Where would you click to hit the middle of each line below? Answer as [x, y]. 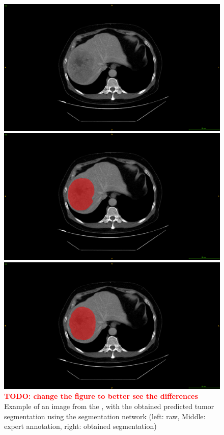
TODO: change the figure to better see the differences [101, 396]
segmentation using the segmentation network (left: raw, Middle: [105, 416]
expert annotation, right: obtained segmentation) [80, 426]
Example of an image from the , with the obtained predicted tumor [109, 406]
